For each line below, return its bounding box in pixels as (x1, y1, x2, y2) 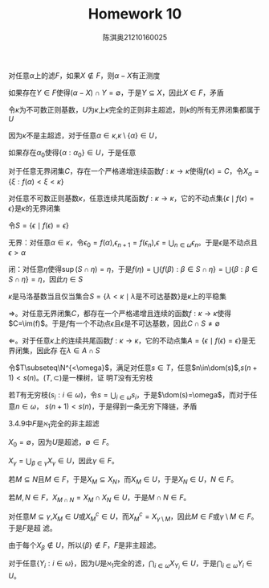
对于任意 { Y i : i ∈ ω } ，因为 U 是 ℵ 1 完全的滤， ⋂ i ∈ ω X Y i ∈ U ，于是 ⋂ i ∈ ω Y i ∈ (8, 558, 253, 571)
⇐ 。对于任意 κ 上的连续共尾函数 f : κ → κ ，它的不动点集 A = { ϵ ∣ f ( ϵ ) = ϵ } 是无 (8, 335, 256, 346)
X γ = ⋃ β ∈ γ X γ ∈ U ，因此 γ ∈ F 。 (8, 455, 119, 467)
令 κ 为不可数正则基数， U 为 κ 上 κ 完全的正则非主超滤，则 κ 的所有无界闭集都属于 (8, 105, 261, 114)
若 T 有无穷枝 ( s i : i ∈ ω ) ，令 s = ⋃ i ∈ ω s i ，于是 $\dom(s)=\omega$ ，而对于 (8, 390, 251, 402)
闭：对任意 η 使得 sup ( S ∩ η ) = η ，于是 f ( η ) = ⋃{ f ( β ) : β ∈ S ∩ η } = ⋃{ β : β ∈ (8, 265, 259, 274)
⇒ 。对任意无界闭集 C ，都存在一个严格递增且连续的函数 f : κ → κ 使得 (8, 309, 231, 319)
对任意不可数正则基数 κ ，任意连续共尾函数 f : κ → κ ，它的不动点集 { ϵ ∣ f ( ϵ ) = (8, 193, 255, 203)
